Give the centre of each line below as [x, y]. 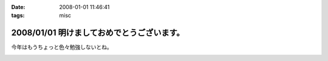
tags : [18, 16]
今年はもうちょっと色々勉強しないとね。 [62, 47]
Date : [18, 7]
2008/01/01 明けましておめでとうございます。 [98, 33]
